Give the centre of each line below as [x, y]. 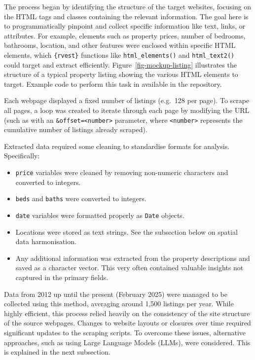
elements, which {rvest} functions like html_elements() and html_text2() [119, 54]
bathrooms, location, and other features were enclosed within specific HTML [120, 45]
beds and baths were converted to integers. [81, 198]
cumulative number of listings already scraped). [76, 129]
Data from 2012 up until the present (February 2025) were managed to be [116, 294]
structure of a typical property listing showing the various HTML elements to [121, 74]
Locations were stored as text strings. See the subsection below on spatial [127, 232]
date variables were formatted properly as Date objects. [100, 215]
